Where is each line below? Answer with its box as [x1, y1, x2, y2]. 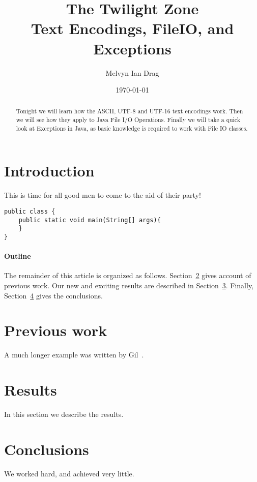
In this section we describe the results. [4, 409, 124, 419]
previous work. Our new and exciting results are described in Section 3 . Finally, [4, 280, 254, 290]
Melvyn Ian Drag [105, 67, 159, 78]
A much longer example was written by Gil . [4, 349, 144, 360]
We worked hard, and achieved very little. [4, 468, 134, 478]
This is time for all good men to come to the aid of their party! [4, 190, 201, 200]
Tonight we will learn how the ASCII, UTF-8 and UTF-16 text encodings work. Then [16, 107, 243, 115]
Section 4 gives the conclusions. [4, 290, 103, 300]
